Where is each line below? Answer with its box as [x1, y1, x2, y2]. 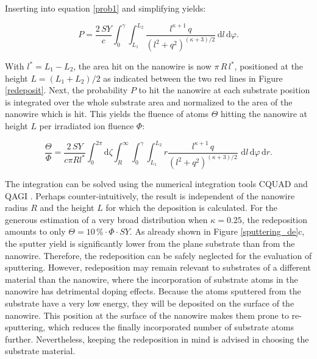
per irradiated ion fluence [39, 119, 134, 132]
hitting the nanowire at [221, 107, 308, 120]
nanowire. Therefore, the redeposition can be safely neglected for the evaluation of [5, 249, 312, 261]
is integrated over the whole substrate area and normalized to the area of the [5, 95, 293, 108]
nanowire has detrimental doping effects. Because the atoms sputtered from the [5, 285, 301, 297]
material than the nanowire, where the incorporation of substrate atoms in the [5, 272, 298, 285]
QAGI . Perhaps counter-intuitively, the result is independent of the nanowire [5, 189, 295, 202]
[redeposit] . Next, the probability [5, 84, 128, 96]
